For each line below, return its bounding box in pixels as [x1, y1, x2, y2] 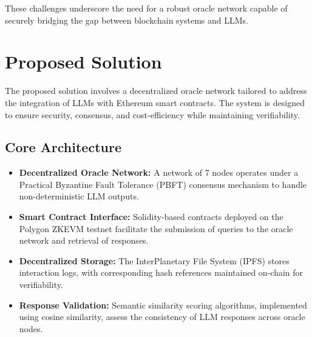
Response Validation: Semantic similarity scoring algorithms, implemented [19, 298, 307, 311]
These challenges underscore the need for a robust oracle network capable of [5, 2, 288, 14]
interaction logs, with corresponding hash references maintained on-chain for [19, 266, 304, 279]
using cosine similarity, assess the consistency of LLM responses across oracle [19, 310, 305, 323]
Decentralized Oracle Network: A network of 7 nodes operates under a [19, 166, 299, 179]
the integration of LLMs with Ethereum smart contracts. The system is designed [5, 96, 305, 108]
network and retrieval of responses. [19, 234, 149, 247]
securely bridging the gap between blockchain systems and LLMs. [5, 13, 249, 26]
